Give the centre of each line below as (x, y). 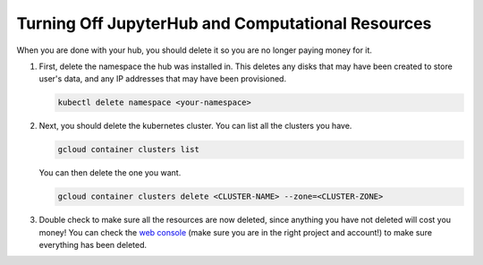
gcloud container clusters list (129, 150)
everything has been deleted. (93, 245)
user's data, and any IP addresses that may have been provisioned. (162, 79)
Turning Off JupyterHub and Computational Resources (224, 23)
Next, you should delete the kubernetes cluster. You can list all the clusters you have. (195, 126)
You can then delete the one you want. (110, 173)
